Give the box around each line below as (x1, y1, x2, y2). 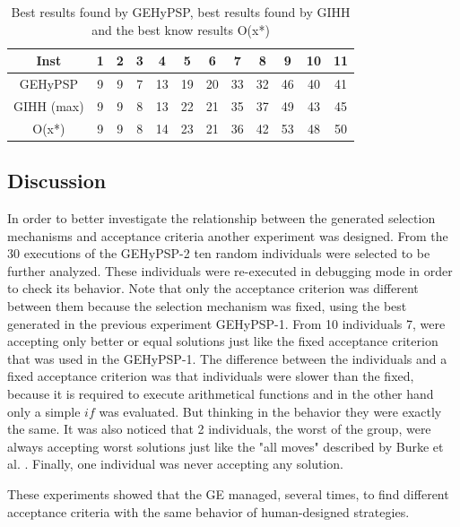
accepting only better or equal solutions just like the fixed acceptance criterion (7, 332, 438, 350)
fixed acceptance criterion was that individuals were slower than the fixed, (7, 367, 414, 385)
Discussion (7, 167, 107, 194)
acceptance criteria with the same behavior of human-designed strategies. (7, 502, 410, 521)
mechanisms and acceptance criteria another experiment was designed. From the (7, 226, 448, 245)
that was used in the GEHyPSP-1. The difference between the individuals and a (7, 349, 447, 367)
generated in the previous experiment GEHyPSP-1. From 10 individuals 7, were (7, 314, 446, 333)
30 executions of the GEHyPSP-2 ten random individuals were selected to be (7, 244, 430, 263)
